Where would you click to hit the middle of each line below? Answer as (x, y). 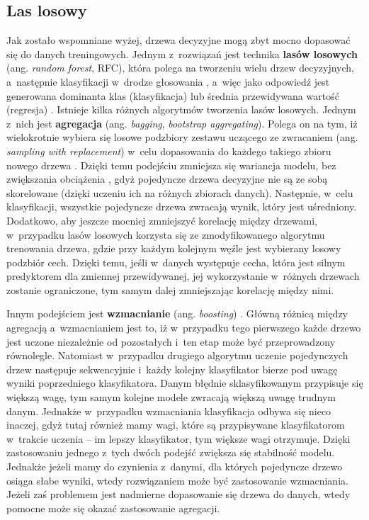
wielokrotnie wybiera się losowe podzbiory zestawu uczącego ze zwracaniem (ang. (182, 137)
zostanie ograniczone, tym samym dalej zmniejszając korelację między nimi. (170, 289)
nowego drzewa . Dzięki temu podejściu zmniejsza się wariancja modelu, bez (171, 165)
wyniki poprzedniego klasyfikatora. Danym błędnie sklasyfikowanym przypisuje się (185, 383)
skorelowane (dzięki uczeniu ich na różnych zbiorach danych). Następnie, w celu (180, 192)
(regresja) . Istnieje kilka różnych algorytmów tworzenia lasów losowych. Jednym (181, 109)
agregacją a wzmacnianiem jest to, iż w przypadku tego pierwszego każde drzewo (184, 328)
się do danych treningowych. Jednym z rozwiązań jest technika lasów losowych (182, 53)
